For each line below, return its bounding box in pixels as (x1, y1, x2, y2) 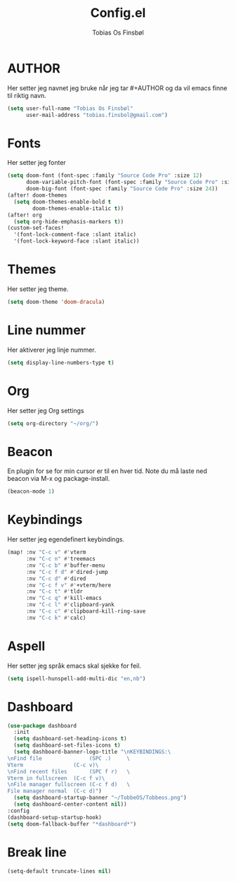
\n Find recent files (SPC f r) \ (7, 768, 131, 775)
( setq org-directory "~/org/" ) (7, 419, 99, 427)
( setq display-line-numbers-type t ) (7, 359, 114, 366)
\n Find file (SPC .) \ (7, 754, 131, 762)
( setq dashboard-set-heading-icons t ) (13, 735, 128, 742)
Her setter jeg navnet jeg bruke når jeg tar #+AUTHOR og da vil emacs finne (7, 83, 228, 92)
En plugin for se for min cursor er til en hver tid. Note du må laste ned (7, 467, 207, 475)
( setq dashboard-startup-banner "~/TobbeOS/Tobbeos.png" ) (13, 795, 188, 802)
